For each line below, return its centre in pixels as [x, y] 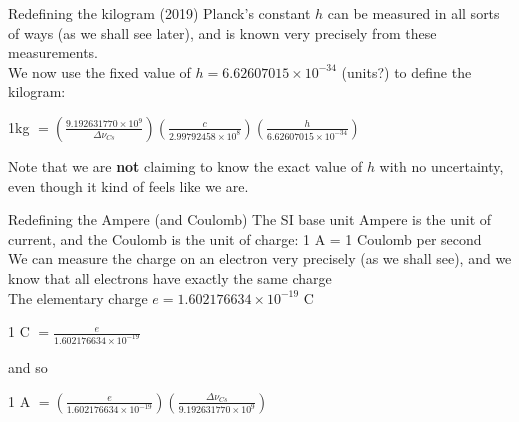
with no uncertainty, [441, 165]
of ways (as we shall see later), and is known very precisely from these [222, 32]
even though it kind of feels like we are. [128, 185]
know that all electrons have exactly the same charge [170, 277]
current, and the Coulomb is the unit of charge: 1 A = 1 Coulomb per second [245, 238]
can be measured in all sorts [413, 13]
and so [28, 367]
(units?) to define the [406, 71]
